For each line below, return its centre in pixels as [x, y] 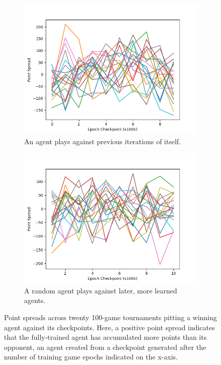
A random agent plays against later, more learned [101, 290]
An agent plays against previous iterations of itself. [102, 141]
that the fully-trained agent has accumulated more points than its [105, 337]
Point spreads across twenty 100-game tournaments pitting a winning [111, 317]
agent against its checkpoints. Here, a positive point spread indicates [109, 327]
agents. [35, 300]
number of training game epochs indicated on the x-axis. [91, 357]
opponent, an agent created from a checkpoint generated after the [105, 347]
